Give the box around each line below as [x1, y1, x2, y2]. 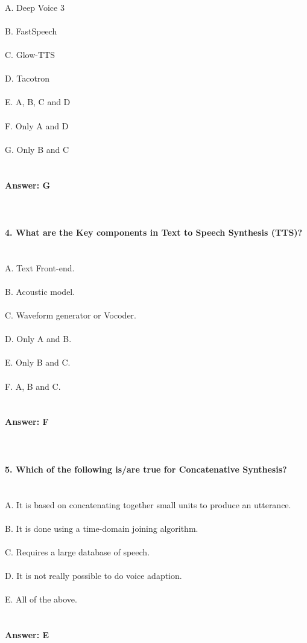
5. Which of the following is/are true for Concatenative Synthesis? [5, 462, 287, 475]
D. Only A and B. [5, 332, 72, 345]
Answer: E [5, 628, 49, 641]
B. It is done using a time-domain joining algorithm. [5, 522, 198, 534]
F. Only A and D [5, 119, 69, 132]
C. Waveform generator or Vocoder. [5, 309, 136, 321]
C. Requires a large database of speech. [5, 545, 150, 558]
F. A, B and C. [5, 380, 61, 392]
